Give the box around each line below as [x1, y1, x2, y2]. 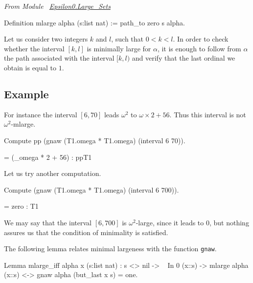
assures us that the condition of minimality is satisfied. [4, 227, 168, 237]
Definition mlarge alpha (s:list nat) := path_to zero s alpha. [4, 17, 185, 27]
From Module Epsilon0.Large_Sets [4, 1, 111, 11]
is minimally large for [87, 43, 151, 53]
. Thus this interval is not [169, 109, 246, 119]
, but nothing [209, 217, 249, 227]
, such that [111, 34, 144, 44]
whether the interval [4, 43, 65, 53]
